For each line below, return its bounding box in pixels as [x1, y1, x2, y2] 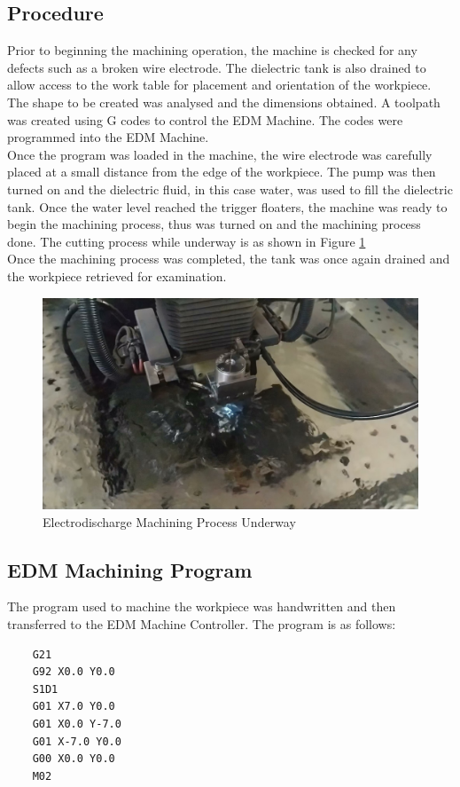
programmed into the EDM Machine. [7, 128, 209, 146]
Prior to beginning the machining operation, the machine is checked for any [7, 41, 417, 59]
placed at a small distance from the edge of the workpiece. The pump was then [7, 162, 436, 181]
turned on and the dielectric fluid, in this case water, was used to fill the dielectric [7, 179, 453, 198]
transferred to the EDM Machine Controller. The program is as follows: [7, 615, 396, 633]
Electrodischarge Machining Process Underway [43, 512, 296, 531]
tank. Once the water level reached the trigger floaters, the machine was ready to [7, 197, 448, 216]
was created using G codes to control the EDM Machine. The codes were [7, 110, 403, 129]
